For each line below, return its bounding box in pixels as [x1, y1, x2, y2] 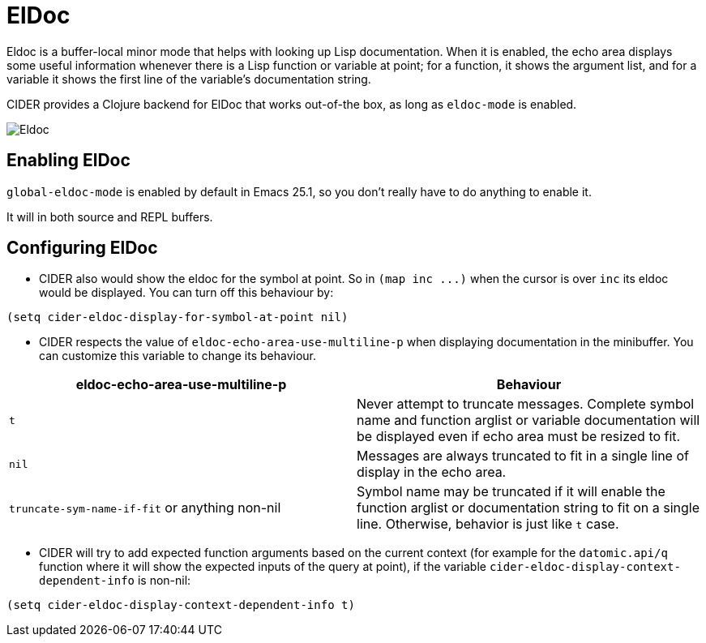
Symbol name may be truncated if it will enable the [357, 483, 665, 500]
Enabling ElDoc [6, 150, 131, 171]
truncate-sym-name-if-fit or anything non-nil [9, 499, 281, 517]
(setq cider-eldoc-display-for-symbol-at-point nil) [6, 311, 349, 324]
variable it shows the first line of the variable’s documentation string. [6, 71, 371, 86]
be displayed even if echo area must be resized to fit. [357, 428, 681, 445]
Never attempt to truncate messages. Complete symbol [357, 396, 695, 413]
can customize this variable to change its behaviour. [39, 349, 317, 363]
